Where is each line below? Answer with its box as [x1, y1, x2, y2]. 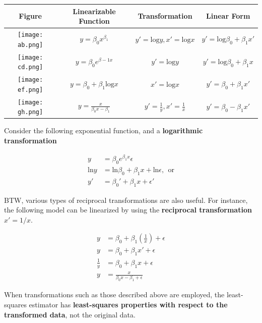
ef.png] [18, 86, 43, 93]
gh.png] [18, 109, 43, 116]
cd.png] [18, 64, 43, 71]
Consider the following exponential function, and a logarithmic [4, 125, 203, 136]
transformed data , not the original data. [4, 309, 136, 319]
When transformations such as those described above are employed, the [4, 289, 225, 300]
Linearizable [73, 6, 116, 16]
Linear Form [206, 11, 250, 21]
